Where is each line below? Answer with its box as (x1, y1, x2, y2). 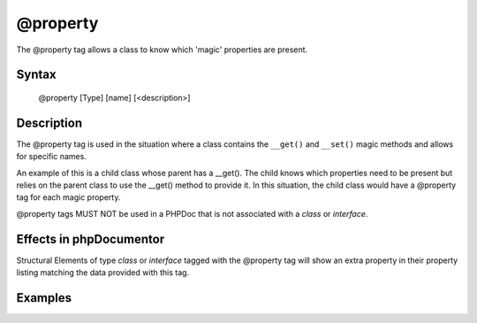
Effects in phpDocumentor (16, 231, 165, 247)
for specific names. (16, 151, 87, 162)
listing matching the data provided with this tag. (16, 267, 190, 278)
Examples (16, 290, 72, 305)
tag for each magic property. (16, 192, 121, 203)
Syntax (16, 67, 57, 82)
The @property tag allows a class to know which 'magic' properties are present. (16, 44, 308, 55)
